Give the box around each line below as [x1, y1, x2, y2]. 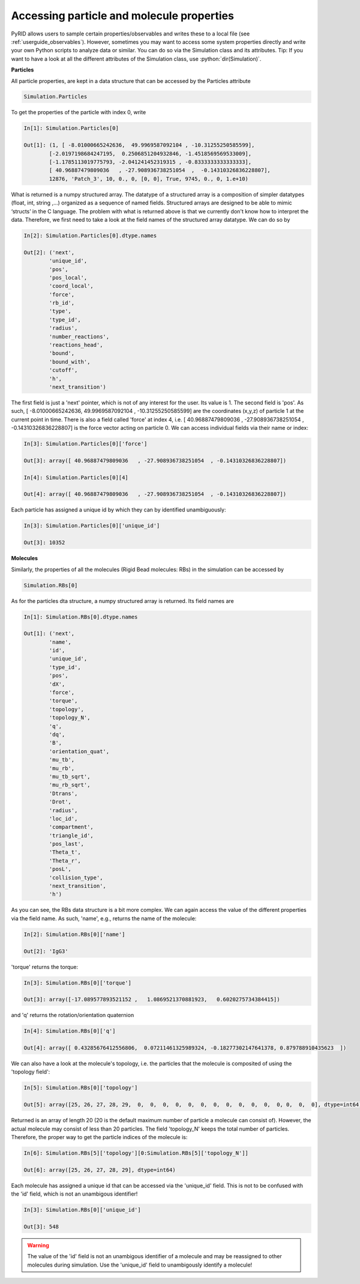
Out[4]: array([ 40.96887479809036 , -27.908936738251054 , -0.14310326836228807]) [23, 491, 287, 498]
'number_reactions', [49, 333, 110, 340]
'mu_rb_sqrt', [49, 781, 91, 789]
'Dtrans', [49, 790, 78, 796]
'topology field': [11, 1068, 50, 1075]
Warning [27, 1241, 49, 1249]
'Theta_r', [49, 857, 81, 864]
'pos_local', [49, 274, 88, 281]
